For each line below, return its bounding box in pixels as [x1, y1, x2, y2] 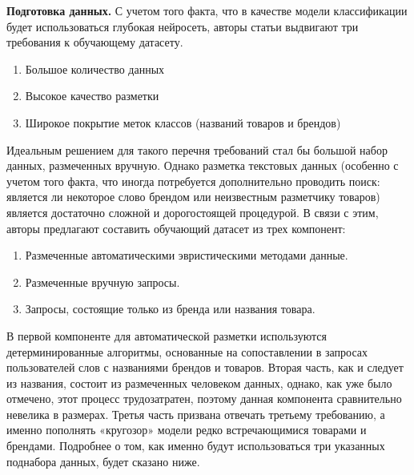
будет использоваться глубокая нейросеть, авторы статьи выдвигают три [6, 18, 359, 34]
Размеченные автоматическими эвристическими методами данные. [25, 247, 348, 264]
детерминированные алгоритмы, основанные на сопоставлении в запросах [6, 343, 368, 360]
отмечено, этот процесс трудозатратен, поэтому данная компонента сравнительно [6, 390, 402, 407]
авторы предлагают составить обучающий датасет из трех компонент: [6, 219, 346, 236]
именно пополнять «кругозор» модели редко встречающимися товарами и [6, 421, 367, 438]
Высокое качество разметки [25, 87, 159, 104]
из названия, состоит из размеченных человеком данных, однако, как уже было [6, 374, 392, 391]
